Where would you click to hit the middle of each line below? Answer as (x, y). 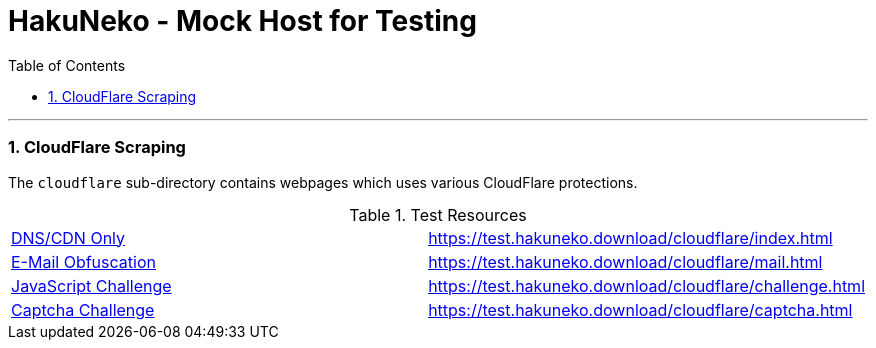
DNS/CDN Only (68, 237)
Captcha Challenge (83, 309)
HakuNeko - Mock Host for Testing (242, 21)
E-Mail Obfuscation (83, 261)
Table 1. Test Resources (438, 214)
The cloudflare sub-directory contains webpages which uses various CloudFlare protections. (323, 182)
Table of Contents (67, 65)
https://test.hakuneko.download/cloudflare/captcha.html (640, 309)
